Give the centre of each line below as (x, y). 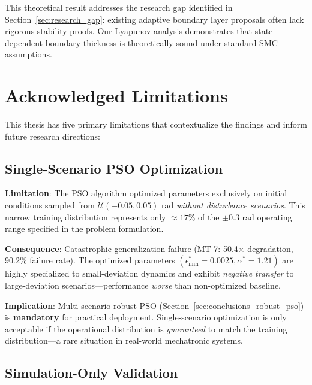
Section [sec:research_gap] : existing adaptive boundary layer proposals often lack (154, 19)
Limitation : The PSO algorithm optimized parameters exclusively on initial (146, 193)
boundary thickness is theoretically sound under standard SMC (161, 42)
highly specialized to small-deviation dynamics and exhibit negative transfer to (149, 273)
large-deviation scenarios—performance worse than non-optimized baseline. (143, 285)
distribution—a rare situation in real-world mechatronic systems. (124, 340)
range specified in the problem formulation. (84, 228)
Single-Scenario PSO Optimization (114, 168)
